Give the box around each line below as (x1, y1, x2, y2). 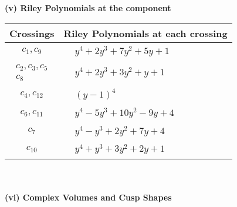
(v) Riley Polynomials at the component (5, 2, 171, 14)
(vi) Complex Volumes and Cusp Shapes (5, 191, 172, 203)
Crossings (9, 26, 55, 40)
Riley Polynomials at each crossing (63, 26, 228, 40)
